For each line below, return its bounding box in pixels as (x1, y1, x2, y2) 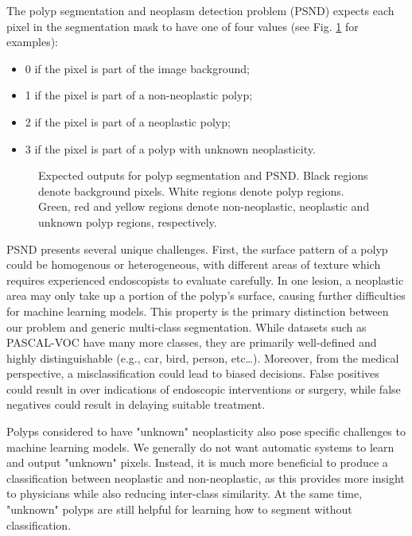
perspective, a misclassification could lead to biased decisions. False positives (6, 365, 379, 382)
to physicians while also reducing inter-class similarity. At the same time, (6, 485, 363, 502)
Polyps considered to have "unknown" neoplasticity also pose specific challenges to (6, 423, 406, 440)
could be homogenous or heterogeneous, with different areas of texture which (6, 256, 381, 273)
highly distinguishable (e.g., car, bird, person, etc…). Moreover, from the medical (6, 349, 399, 366)
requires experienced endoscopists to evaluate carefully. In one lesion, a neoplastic (6, 271, 404, 288)
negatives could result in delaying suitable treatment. (6, 396, 266, 413)
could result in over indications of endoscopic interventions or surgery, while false (6, 380, 401, 397)
